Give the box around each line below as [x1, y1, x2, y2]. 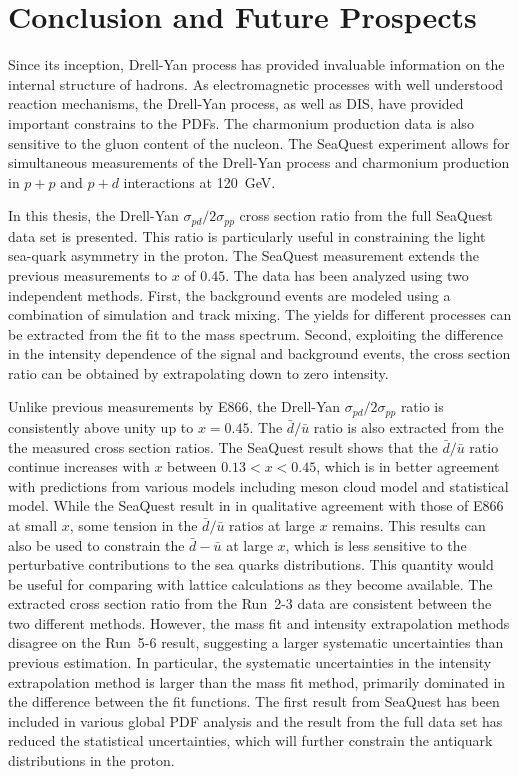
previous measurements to [8, 264, 167, 285]
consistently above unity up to [8, 416, 194, 437]
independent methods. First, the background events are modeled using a [8, 284, 451, 305]
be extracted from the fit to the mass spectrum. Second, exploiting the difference [8, 323, 504, 344]
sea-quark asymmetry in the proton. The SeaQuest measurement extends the [8, 245, 480, 266]
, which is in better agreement [316, 456, 500, 477]
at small [8, 514, 58, 535]
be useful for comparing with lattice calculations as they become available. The [8, 573, 493, 594]
